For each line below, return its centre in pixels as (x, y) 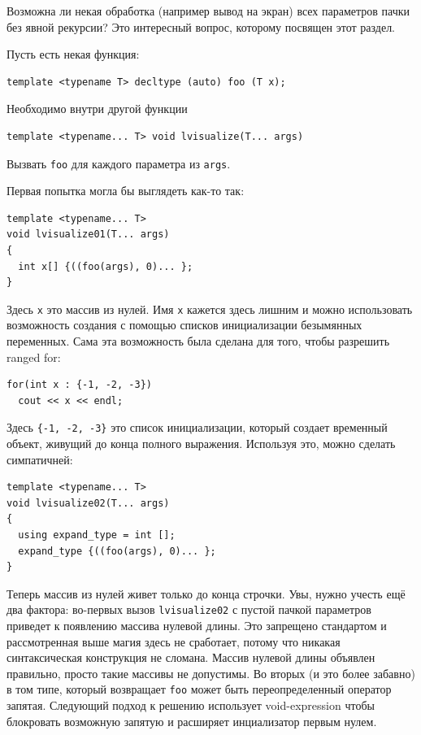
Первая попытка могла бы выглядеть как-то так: (126, 191)
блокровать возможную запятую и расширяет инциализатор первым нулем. (192, 721)
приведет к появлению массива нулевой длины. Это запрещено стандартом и (197, 626)
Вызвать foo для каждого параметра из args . (119, 163)
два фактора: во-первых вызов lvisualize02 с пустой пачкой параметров (189, 609)
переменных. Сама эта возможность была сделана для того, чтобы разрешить (198, 341)
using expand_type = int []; (97, 535)
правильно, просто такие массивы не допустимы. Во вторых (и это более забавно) (211, 673)
